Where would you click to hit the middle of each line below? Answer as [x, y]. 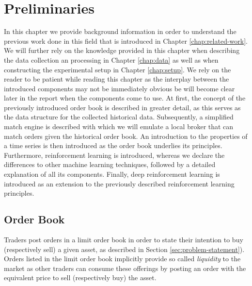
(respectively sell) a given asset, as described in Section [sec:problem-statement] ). [124, 249]
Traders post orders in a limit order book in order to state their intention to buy [124, 240]
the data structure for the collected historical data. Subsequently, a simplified [119, 117]
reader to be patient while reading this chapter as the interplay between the [117, 79]
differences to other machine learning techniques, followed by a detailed [110, 164]
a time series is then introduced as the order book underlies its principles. [113, 145]
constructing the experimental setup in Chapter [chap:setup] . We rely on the [118, 69]
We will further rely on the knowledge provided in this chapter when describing [122, 50]
